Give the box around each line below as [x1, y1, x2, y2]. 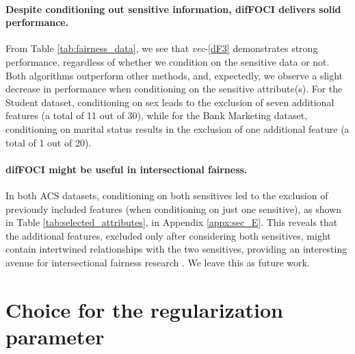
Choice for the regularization [5, 295, 284, 323]
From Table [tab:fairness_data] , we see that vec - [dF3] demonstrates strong [5, 41, 318, 55]
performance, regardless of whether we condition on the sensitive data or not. [5, 54, 330, 68]
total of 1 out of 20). [5, 135, 92, 149]
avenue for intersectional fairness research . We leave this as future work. [5, 255, 310, 269]
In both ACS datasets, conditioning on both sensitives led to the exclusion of [5, 188, 328, 202]
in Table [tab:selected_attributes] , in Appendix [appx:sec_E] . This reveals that [5, 215, 338, 229]
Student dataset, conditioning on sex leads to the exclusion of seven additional [5, 94, 334, 109]
